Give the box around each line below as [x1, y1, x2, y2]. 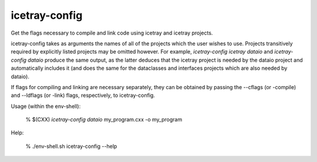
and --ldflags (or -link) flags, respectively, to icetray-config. [11, 92, 156, 99]
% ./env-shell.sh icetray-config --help [25, 143, 117, 150]
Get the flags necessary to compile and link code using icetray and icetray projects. [11, 29, 213, 36]
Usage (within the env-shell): [11, 103, 81, 110]
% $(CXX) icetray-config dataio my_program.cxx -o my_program [25, 116, 183, 123]
